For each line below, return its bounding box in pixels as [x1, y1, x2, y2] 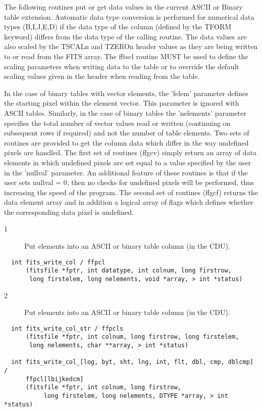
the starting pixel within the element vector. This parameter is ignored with [4, 98, 239, 108]
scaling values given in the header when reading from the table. [4, 71, 200, 81]
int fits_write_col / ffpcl [11, 258, 106, 266]
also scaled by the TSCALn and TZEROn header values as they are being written [4, 41, 258, 52]
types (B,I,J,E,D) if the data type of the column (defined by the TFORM [4, 21, 232, 32]
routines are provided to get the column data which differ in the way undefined [4, 137, 249, 148]
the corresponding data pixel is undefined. [4, 206, 134, 217]
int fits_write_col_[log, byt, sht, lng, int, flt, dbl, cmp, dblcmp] [11, 358, 253, 366]
